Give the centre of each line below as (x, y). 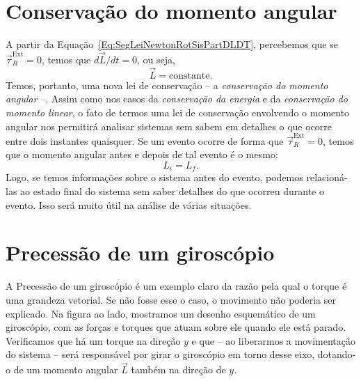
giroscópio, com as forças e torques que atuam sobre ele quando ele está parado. (176, 327)
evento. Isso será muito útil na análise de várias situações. (129, 204)
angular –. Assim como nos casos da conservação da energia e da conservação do (177, 99)
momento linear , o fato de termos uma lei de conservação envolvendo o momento (178, 112)
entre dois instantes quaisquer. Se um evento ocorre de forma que (145, 140)
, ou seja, (156, 59)
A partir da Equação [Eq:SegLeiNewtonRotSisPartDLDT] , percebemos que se (172, 44)
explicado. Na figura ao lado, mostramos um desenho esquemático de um (161, 313)
